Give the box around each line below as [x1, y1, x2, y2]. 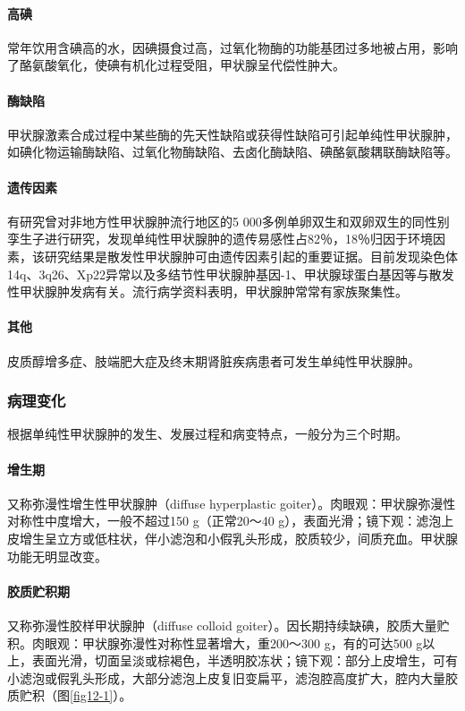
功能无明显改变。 [7, 546, 107, 565]
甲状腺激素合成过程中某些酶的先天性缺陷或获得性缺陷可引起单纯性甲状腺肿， [7, 124, 458, 143]
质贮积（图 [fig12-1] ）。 [7, 686, 132, 705]
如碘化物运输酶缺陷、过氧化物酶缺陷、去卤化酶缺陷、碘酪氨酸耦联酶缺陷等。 [7, 142, 458, 161]
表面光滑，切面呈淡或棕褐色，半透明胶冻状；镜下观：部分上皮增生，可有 [31, 651, 458, 670]
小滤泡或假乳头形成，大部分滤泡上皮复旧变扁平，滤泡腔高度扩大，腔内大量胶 [7, 668, 458, 687]
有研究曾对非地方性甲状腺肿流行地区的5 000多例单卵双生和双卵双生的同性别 [7, 211, 450, 230]
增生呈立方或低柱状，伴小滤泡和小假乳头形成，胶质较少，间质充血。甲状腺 [19, 528, 458, 547]
